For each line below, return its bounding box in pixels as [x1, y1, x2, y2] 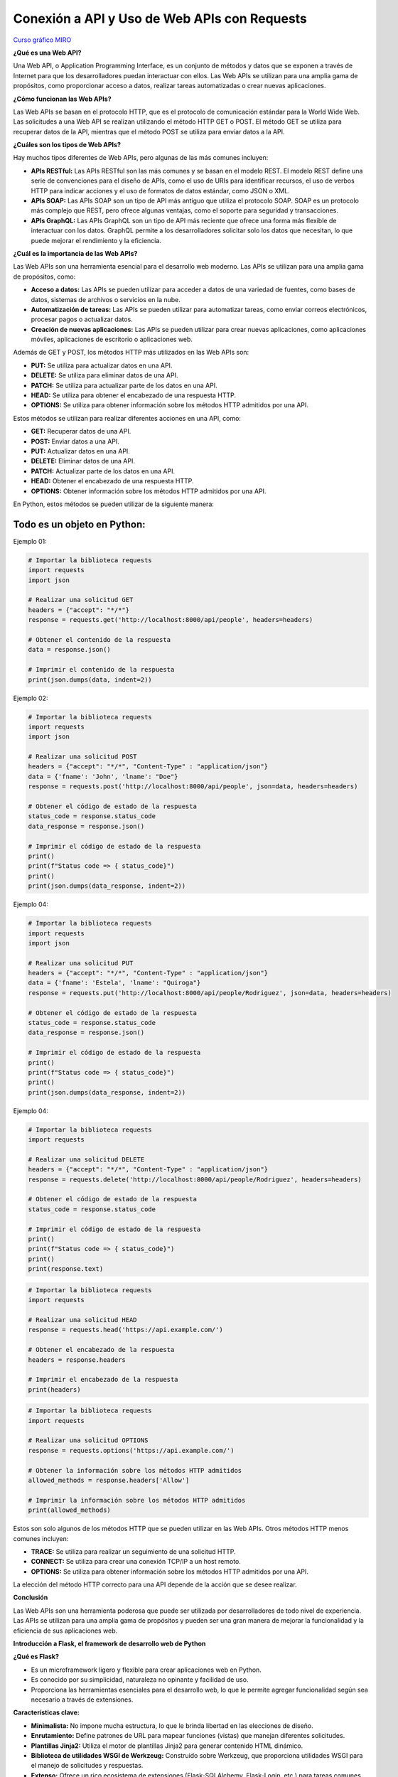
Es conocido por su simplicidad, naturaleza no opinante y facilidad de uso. [31, 1675, 249, 1684]
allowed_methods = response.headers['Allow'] [28, 1476, 190, 1484]
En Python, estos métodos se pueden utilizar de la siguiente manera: [13, 500, 215, 508]
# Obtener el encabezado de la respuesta [28, 1346, 175, 1354]
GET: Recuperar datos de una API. [31, 427, 131, 436]
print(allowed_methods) [28, 1506, 112, 1514]
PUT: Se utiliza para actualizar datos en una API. [31, 361, 173, 370]
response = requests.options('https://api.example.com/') [28, 1446, 235, 1454]
